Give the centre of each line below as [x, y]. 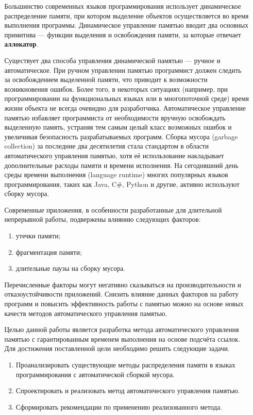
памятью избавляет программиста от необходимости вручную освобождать [115, 117]
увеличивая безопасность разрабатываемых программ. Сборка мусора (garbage [121, 136]
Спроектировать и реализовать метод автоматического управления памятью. [128, 390]
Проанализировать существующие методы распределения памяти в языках [126, 365]
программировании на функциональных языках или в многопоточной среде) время [127, 98]
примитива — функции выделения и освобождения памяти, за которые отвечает [123, 34]
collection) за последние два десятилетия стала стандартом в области [107, 146]
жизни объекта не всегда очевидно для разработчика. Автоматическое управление [125, 108]
